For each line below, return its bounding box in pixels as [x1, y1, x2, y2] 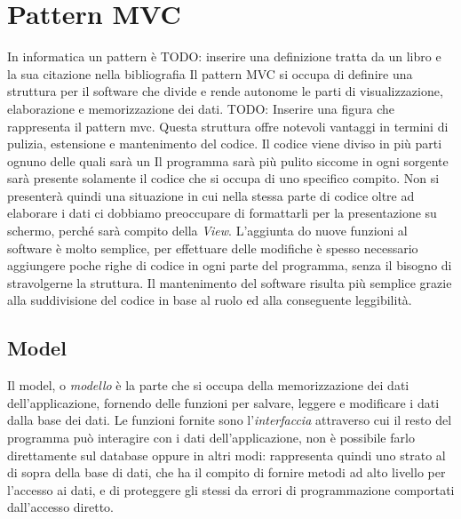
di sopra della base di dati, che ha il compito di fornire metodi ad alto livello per [7, 463, 446, 482]
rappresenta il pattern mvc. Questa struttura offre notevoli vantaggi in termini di [7, 116, 449, 135]
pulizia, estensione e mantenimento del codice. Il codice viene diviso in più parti [7, 134, 442, 153]
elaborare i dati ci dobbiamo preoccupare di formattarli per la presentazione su [7, 204, 437, 222]
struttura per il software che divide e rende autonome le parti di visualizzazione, [7, 82, 443, 100]
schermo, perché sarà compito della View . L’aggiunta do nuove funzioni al [7, 221, 408, 240]
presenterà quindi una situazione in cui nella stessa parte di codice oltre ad [7, 186, 415, 204]
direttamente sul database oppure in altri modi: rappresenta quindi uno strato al [7, 445, 446, 464]
